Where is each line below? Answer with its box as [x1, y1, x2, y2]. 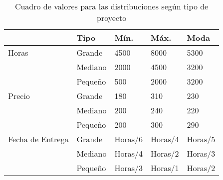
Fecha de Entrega [8, 133, 69, 145]
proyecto [97, 12, 127, 23]
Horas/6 [114, 133, 143, 145]
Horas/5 [187, 133, 216, 145]
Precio [8, 90, 30, 101]
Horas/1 [151, 162, 179, 174]
